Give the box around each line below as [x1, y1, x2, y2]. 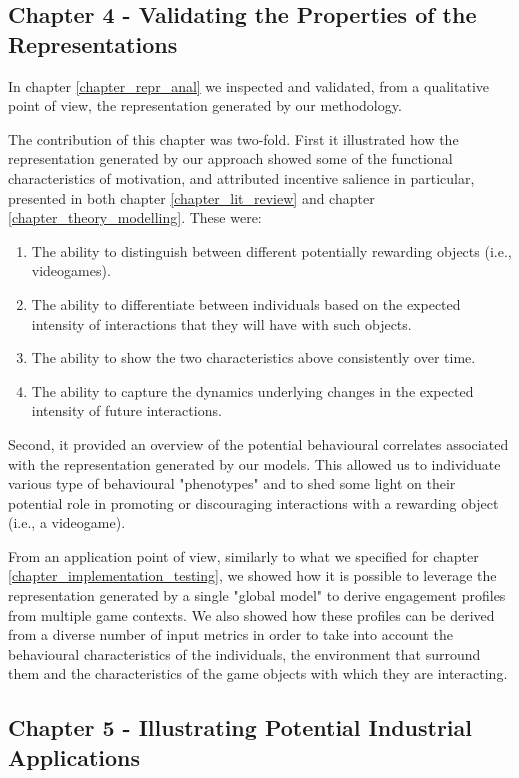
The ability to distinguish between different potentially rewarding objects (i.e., [31, 240, 512, 261]
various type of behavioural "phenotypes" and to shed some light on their [8, 473, 456, 494]
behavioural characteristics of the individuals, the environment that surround [8, 643, 481, 664]
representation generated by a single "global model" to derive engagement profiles [8, 585, 506, 606]
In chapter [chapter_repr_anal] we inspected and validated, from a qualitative [8, 75, 489, 96]
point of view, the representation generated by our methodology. [8, 95, 402, 116]
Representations [8, 28, 178, 59]
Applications [8, 741, 141, 772]
